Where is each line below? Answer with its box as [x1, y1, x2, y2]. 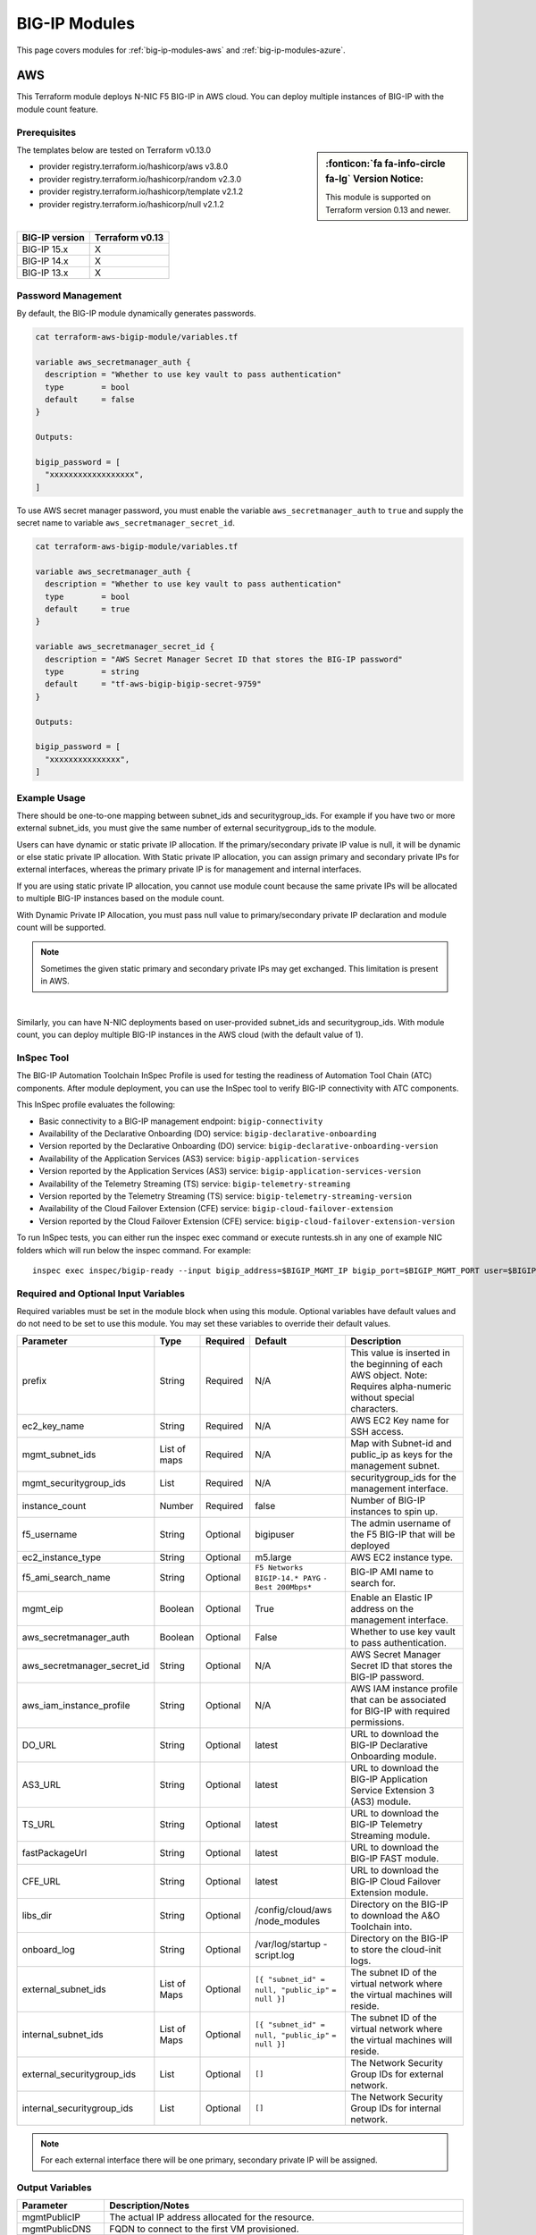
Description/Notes [108, 2199, 189, 2212]
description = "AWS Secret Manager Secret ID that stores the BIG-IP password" [45, 654, 404, 664]
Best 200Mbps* [255, 1582, 313, 1591]
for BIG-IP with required [349, 1704, 450, 1716]
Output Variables [16, 2181, 93, 2194]
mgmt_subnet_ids [21, 1448, 96, 1461]
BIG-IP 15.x [21, 243, 69, 256]
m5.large [255, 1551, 292, 1564]
